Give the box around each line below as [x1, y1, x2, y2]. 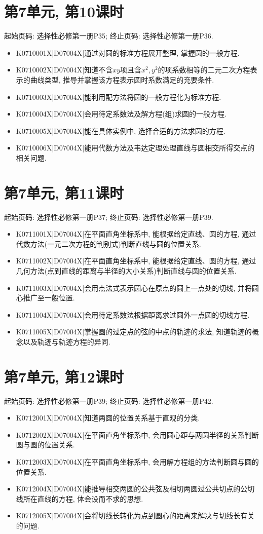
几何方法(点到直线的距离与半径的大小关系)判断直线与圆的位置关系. [16, 265, 237, 276]
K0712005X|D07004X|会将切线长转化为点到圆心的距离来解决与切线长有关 [16, 510, 255, 521]
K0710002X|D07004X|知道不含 [16, 64, 113, 75]
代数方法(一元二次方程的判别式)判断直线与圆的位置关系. [16, 238, 201, 249]
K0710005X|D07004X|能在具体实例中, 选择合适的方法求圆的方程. [16, 125, 226, 136]
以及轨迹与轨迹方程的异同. [23, 336, 110, 347]
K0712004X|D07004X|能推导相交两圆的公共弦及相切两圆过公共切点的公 [16, 483, 248, 494]
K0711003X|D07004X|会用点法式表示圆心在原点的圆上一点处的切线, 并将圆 [16, 282, 259, 293]
